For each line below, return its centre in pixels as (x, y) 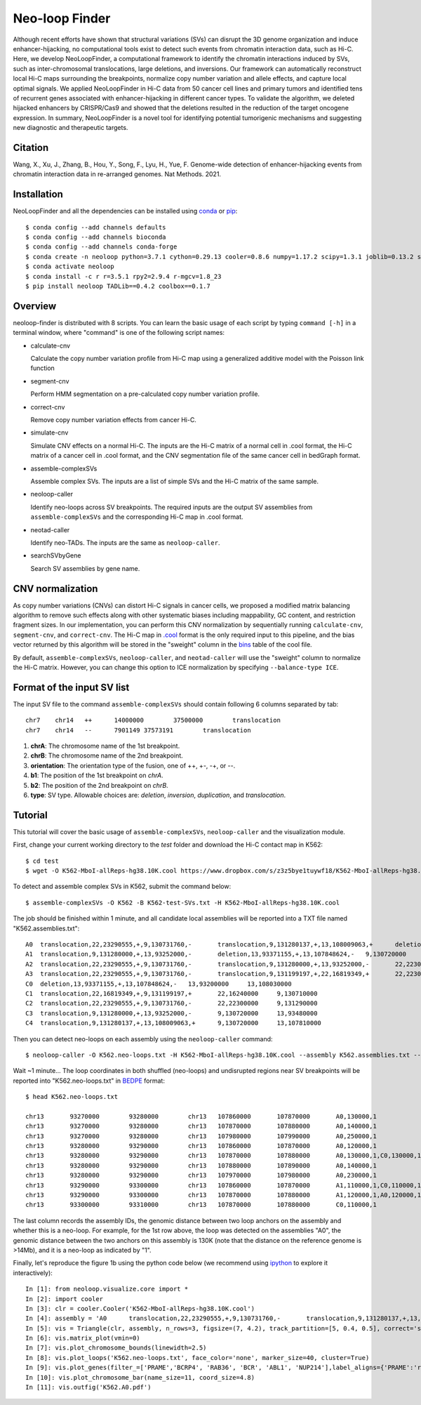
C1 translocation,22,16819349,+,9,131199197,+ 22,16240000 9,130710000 (172, 993)
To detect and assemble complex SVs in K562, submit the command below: (122, 886)
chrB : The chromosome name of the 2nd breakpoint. (107, 756)
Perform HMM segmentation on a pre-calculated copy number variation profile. (145, 394)
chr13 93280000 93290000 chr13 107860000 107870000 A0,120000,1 (201, 1146)
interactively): (33, 1273)
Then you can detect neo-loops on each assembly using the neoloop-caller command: (143, 1038)
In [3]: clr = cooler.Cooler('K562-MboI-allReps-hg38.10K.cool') (140, 1308)
